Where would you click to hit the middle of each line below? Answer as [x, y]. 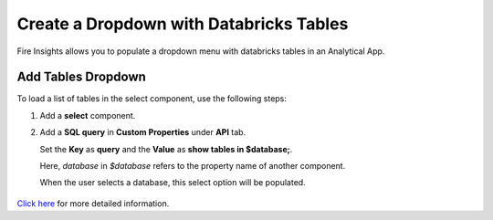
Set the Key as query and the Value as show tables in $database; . [166, 149]
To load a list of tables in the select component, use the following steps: [152, 99]
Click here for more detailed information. [93, 203]
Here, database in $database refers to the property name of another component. [193, 166]
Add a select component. [88, 115]
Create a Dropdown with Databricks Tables [183, 24]
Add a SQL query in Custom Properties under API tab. [143, 132]
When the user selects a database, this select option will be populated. [173, 183]
